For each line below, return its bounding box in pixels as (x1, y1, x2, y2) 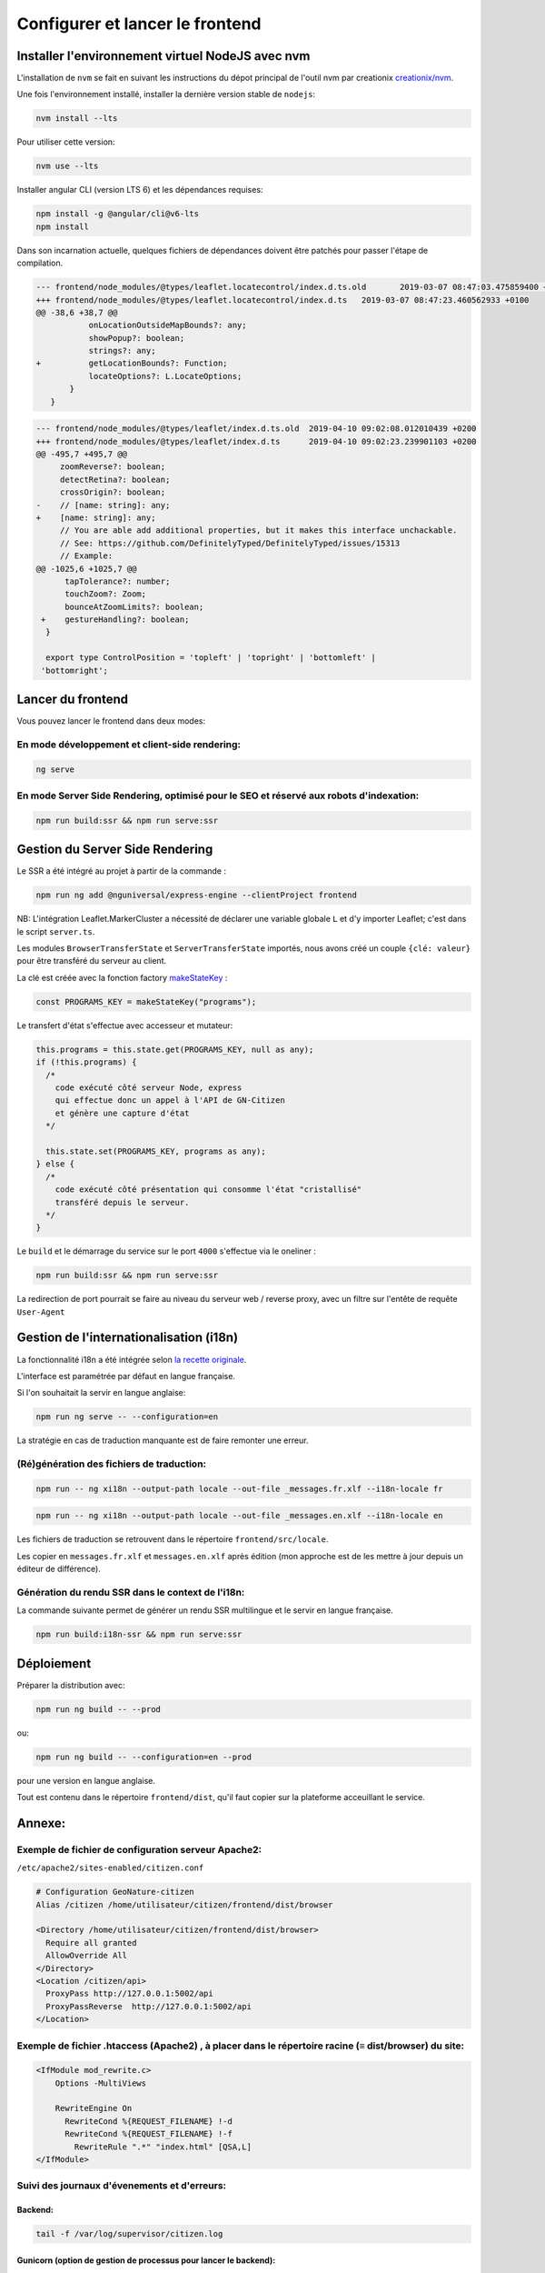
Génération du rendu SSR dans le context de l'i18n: (16, 1586, 245, 1598)
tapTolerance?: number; (64, 576, 171, 586)
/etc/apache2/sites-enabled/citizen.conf (16, 1863, 204, 1873)
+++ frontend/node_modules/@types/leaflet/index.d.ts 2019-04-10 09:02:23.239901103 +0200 (35, 436, 477, 446)
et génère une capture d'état (54, 1107, 190, 1118)
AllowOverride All (45, 1950, 127, 1961)
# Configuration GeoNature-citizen (35, 1887, 194, 1898)
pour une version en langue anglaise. (16, 1775, 156, 1786)
